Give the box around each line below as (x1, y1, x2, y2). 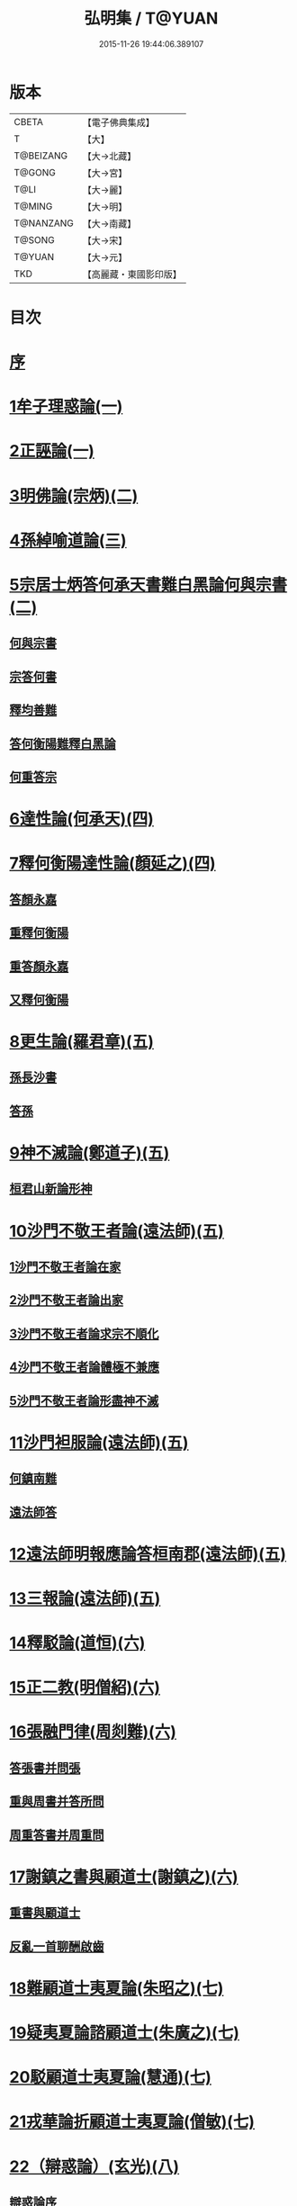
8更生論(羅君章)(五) (9, 1031, 155, 1052)
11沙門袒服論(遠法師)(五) (9, 1432, 189, 1453)
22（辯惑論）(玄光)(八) (9, 2156, 180, 2176)
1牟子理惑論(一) (9, 397, 123, 417)
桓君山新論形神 (9, 1181, 93, 1197)
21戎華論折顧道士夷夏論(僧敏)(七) (9, 2111, 255, 2132)
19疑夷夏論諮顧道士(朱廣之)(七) (9, 2022, 240, 2043)
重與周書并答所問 (9, 1794, 104, 1809)
